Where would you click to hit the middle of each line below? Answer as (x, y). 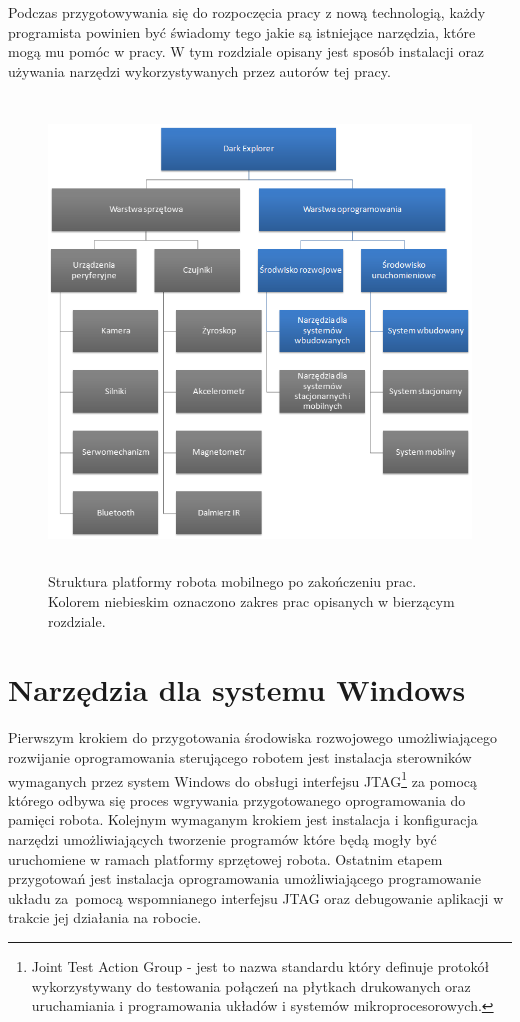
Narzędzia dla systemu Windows (237, 689)
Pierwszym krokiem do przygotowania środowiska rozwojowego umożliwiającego (253, 737)
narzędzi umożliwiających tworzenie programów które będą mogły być (222, 838)
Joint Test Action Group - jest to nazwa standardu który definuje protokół (260, 965)
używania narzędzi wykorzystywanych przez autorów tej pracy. (199, 70)
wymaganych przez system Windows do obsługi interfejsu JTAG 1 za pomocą (243, 779)
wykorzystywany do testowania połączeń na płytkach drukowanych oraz (251, 985)
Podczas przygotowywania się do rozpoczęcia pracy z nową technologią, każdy (247, 12)
